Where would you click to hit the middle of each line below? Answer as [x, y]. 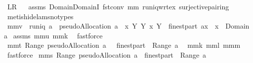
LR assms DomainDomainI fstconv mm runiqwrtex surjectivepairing [118, 6]
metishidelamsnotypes [40, 16]
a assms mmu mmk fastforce [53, 35]
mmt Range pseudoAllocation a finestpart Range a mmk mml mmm [124, 45]
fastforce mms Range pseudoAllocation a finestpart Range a [107, 54]
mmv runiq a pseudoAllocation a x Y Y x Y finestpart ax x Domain [128, 26]
